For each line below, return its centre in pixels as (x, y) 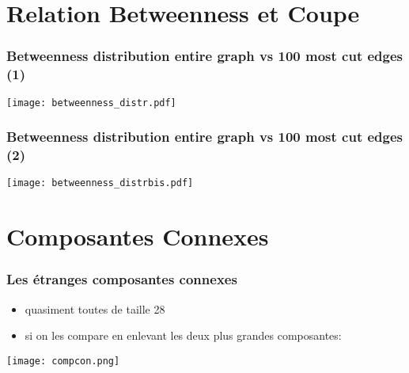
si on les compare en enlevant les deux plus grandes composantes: (183, 335)
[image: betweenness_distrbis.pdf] (100, 183)
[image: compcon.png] (63, 361)
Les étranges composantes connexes (122, 279)
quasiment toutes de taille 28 (95, 308)
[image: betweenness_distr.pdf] (91, 103)
